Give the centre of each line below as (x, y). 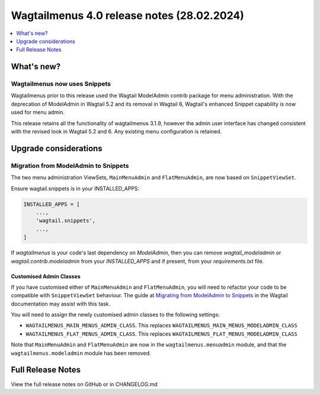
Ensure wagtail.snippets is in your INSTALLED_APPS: (75, 188)
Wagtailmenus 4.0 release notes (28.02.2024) (127, 15)
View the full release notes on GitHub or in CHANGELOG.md (84, 384)
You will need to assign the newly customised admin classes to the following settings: (116, 315)
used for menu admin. (38, 112)
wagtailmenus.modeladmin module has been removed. (81, 353)
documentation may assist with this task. (61, 304)
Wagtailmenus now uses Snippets (61, 84)
